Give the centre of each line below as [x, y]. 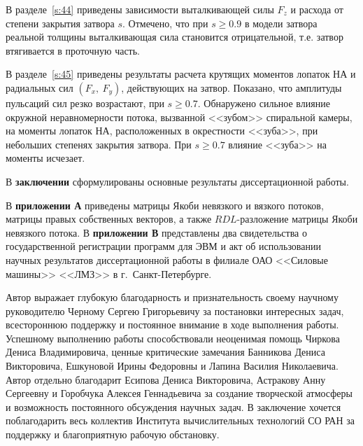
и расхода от [317, 9]
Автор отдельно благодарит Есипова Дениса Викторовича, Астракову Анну [166, 379]
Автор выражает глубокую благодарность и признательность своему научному [172, 297]
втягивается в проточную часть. [73, 50]
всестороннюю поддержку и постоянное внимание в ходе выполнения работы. [172, 325]
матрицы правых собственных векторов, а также [109, 219]
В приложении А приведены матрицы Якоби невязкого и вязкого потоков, [165, 205]
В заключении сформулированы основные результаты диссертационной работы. [177, 181]
